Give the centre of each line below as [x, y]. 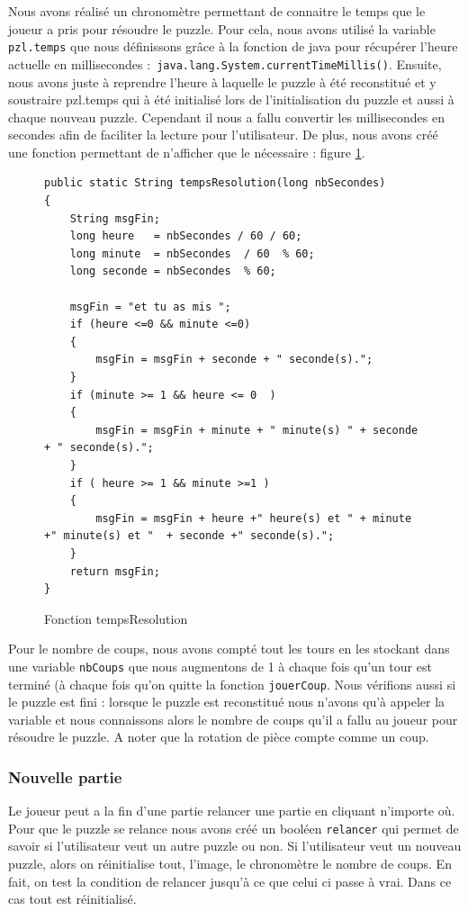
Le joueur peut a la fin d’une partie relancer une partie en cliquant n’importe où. [232, 811]
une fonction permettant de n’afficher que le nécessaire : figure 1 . [187, 152]
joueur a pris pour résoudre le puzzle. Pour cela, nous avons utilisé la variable [222, 28]
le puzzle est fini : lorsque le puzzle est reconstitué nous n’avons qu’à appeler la [227, 702]
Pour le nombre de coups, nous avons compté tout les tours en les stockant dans [229, 649]
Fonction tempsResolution [116, 618]
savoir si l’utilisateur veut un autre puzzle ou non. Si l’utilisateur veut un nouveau [235, 846]
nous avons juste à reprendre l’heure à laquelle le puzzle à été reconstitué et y [222, 81]
